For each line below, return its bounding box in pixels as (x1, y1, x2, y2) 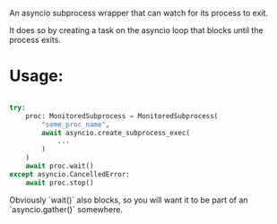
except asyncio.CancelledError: (9, 169, 130, 178)
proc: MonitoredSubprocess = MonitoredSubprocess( (25, 111, 219, 120)
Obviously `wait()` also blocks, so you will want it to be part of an (9, 194, 248, 205)
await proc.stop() (25, 178, 94, 187)
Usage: (9, 66, 65, 86)
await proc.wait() (25, 161, 94, 171)
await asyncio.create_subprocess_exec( (41, 128, 191, 137)
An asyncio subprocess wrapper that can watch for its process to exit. (9, 8, 269, 18)
